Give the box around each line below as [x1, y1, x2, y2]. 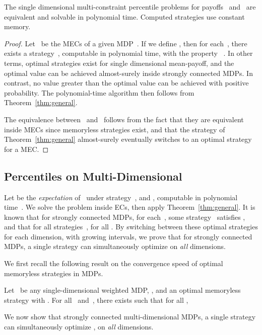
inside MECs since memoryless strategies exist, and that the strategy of [4, 124, 225, 134]
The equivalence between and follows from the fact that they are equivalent [4, 114, 244, 124]
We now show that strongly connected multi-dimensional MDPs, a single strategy [4, 311, 256, 322]
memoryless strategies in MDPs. [4, 268, 103, 278]
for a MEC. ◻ [4, 143, 49, 154]
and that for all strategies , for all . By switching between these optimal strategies [4, 221, 258, 232]
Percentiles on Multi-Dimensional [4, 168, 182, 184]
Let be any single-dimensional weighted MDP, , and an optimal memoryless [4, 285, 241, 295]
